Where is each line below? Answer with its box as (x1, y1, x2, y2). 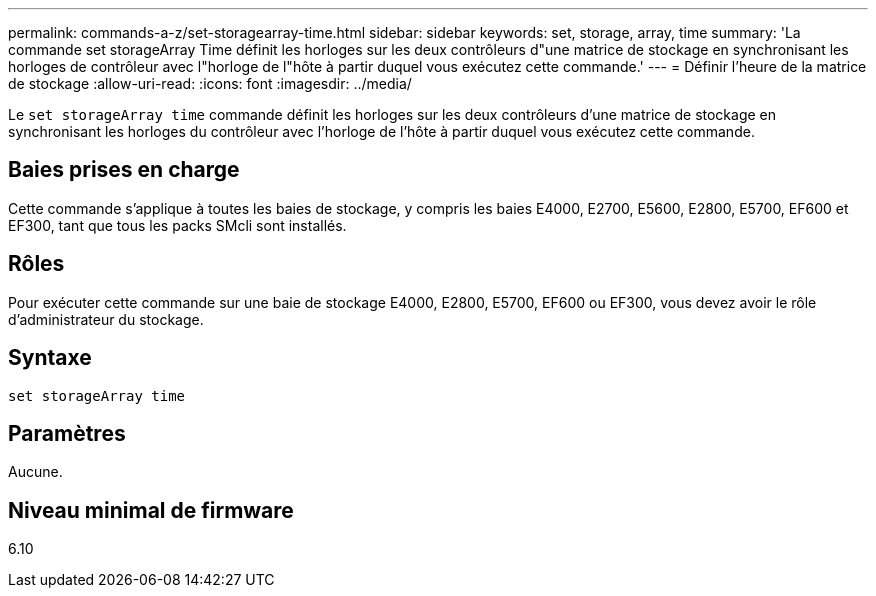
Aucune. (8, 463, 63, 481)
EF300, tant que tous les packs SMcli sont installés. (8, 216, 347, 234)
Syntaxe (8, 345, 92, 371)
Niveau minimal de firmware (8, 497, 294, 523)
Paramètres (8, 420, 126, 446)
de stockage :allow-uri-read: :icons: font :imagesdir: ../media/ (8, 75, 412, 92)
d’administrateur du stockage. (8, 310, 204, 328)
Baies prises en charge (8, 157, 240, 183)
